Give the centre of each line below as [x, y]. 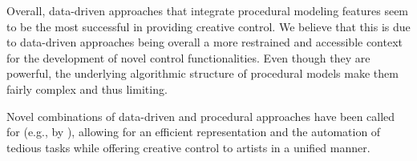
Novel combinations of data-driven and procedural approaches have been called [201, 116]
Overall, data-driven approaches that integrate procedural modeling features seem [208, 10]
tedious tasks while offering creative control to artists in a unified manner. [188, 147]
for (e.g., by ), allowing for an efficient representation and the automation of [194, 132]
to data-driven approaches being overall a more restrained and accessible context [205, 42]
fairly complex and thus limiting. [87, 89]
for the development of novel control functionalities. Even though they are [188, 57]
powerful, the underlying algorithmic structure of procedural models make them [202, 73]
